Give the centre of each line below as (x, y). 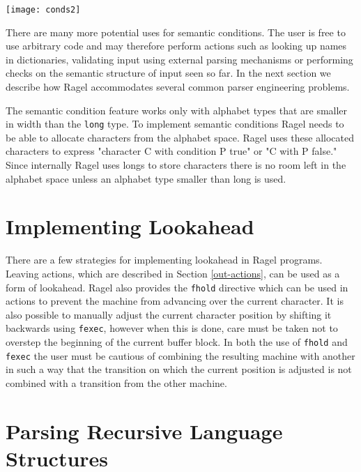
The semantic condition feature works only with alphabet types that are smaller (177, 110)
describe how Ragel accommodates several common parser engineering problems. (178, 87)
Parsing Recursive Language (144, 431)
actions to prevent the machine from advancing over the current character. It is (175, 301)
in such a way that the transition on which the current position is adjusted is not (179, 369)
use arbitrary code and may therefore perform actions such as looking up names (176, 46)
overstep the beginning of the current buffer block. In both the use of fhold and (177, 342)
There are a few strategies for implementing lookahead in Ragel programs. (164, 260)
